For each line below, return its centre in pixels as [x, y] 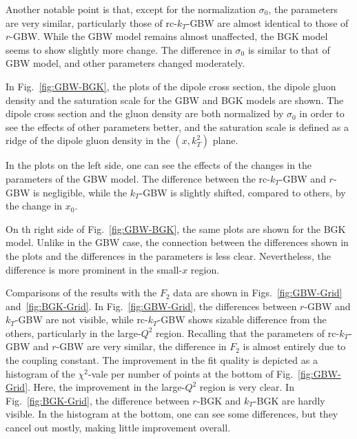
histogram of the [40, 373]
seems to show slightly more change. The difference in [119, 49]
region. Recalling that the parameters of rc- [248, 333]
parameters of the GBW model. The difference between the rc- [138, 178]
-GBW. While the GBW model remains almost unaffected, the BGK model [169, 36]
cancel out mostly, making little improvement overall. [118, 428]
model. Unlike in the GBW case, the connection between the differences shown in [177, 242]
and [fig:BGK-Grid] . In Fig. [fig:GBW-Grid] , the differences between [151, 306]
